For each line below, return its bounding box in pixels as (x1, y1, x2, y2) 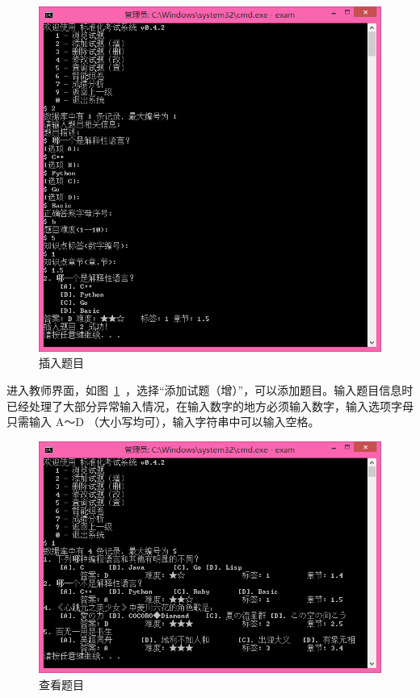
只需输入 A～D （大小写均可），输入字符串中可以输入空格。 (6, 413, 320, 430)
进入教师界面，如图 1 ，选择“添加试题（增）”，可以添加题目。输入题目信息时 (6, 381, 414, 398)
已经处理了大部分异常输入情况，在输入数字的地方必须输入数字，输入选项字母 (6, 397, 414, 414)
